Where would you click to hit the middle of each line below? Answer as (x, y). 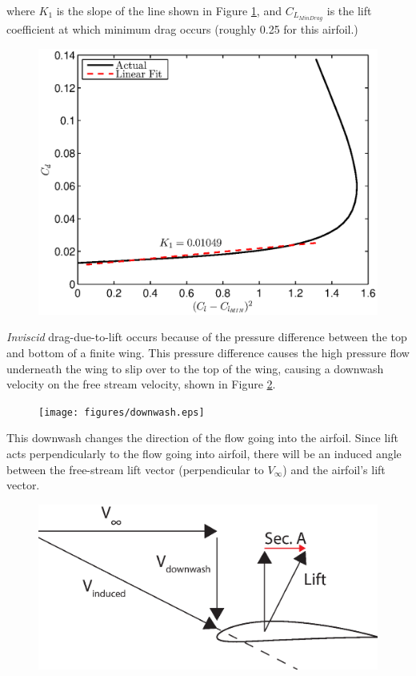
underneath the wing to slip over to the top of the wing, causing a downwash (195, 368)
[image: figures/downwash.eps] (122, 412)
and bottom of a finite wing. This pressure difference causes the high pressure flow (208, 352)
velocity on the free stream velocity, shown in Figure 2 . (141, 384)
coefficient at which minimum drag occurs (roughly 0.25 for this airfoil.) (182, 29)
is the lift (349, 10)
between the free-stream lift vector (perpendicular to (135, 469)
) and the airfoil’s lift (334, 469)
